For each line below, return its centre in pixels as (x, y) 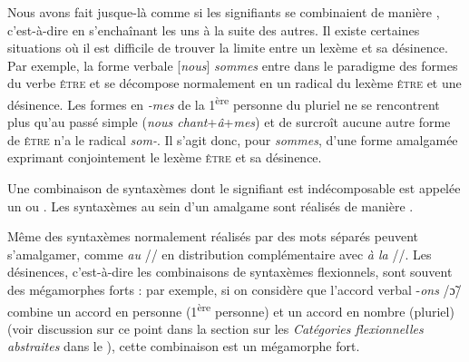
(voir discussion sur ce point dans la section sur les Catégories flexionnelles (215, 328)
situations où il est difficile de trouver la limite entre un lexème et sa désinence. (228, 48)
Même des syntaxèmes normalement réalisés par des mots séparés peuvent (213, 236)
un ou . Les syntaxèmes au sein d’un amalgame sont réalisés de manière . (210, 205)
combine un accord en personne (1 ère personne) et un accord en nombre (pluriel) (231, 309)
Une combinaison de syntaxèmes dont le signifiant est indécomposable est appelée (234, 188)
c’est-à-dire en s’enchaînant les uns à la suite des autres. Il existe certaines (214, 29)
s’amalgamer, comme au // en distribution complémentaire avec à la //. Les (220, 254)
